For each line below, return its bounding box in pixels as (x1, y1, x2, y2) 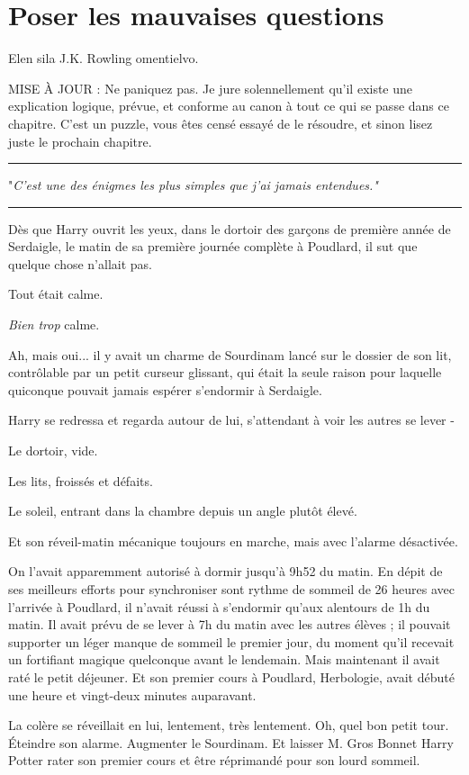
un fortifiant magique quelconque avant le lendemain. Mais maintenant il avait (8, 650, 440, 669)
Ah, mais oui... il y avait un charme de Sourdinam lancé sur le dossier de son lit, (8, 345, 452, 364)
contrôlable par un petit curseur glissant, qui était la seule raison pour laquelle (8, 363, 442, 382)
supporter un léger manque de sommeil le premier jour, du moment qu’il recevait (8, 632, 455, 651)
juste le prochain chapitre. (8, 131, 152, 150)
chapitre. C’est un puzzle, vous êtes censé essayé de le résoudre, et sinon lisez (8, 113, 433, 132)
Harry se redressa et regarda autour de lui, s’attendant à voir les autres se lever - (8, 410, 455, 429)
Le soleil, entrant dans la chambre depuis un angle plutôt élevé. (8, 501, 357, 520)
